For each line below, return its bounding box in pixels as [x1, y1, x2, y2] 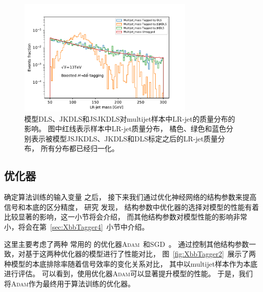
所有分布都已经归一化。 [40, 143, 119, 154]
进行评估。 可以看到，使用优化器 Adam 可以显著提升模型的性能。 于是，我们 [4, 268, 253, 279]
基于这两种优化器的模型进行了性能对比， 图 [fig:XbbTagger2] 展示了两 [25, 248, 256, 259]
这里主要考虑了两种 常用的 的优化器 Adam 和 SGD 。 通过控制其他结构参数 [4, 238, 249, 249]
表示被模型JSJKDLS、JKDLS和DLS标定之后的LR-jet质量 [31, 133, 218, 143]
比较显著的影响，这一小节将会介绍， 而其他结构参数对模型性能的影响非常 [4, 211, 247, 222]
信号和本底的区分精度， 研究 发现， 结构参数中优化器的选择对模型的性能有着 [4, 201, 259, 212]
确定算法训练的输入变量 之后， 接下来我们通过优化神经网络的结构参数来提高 [4, 192, 257, 202]
